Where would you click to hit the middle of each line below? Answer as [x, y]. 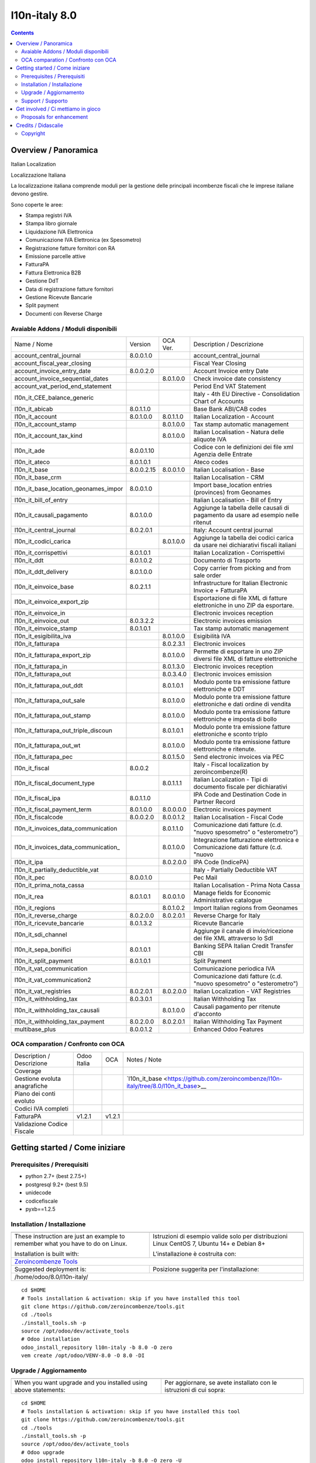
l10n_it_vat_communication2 [53, 980]
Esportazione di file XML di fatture [241, 598]
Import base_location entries [233, 485]
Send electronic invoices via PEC [239, 757]
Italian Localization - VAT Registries [242, 991]
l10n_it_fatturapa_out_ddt [49, 685]
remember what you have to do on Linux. [71, 1244]
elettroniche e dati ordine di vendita [242, 704]
